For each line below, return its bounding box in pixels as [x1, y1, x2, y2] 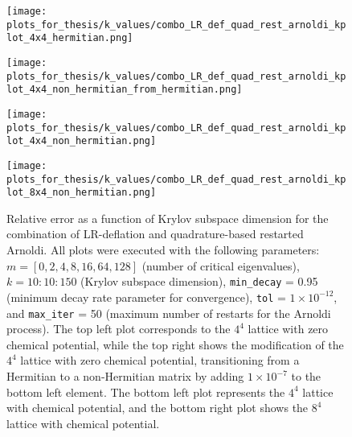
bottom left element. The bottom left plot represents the [6, 383, 285, 400]
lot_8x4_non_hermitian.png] [6, 187, 157, 199]
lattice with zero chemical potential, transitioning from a [20, 352, 300, 369]
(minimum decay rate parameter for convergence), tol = [6, 288, 286, 305]
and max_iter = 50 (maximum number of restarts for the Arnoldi [6, 304, 331, 321]
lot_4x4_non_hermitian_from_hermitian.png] [6, 84, 243, 96]
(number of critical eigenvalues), [141, 257, 300, 274]
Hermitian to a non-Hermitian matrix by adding [6, 368, 244, 384]
